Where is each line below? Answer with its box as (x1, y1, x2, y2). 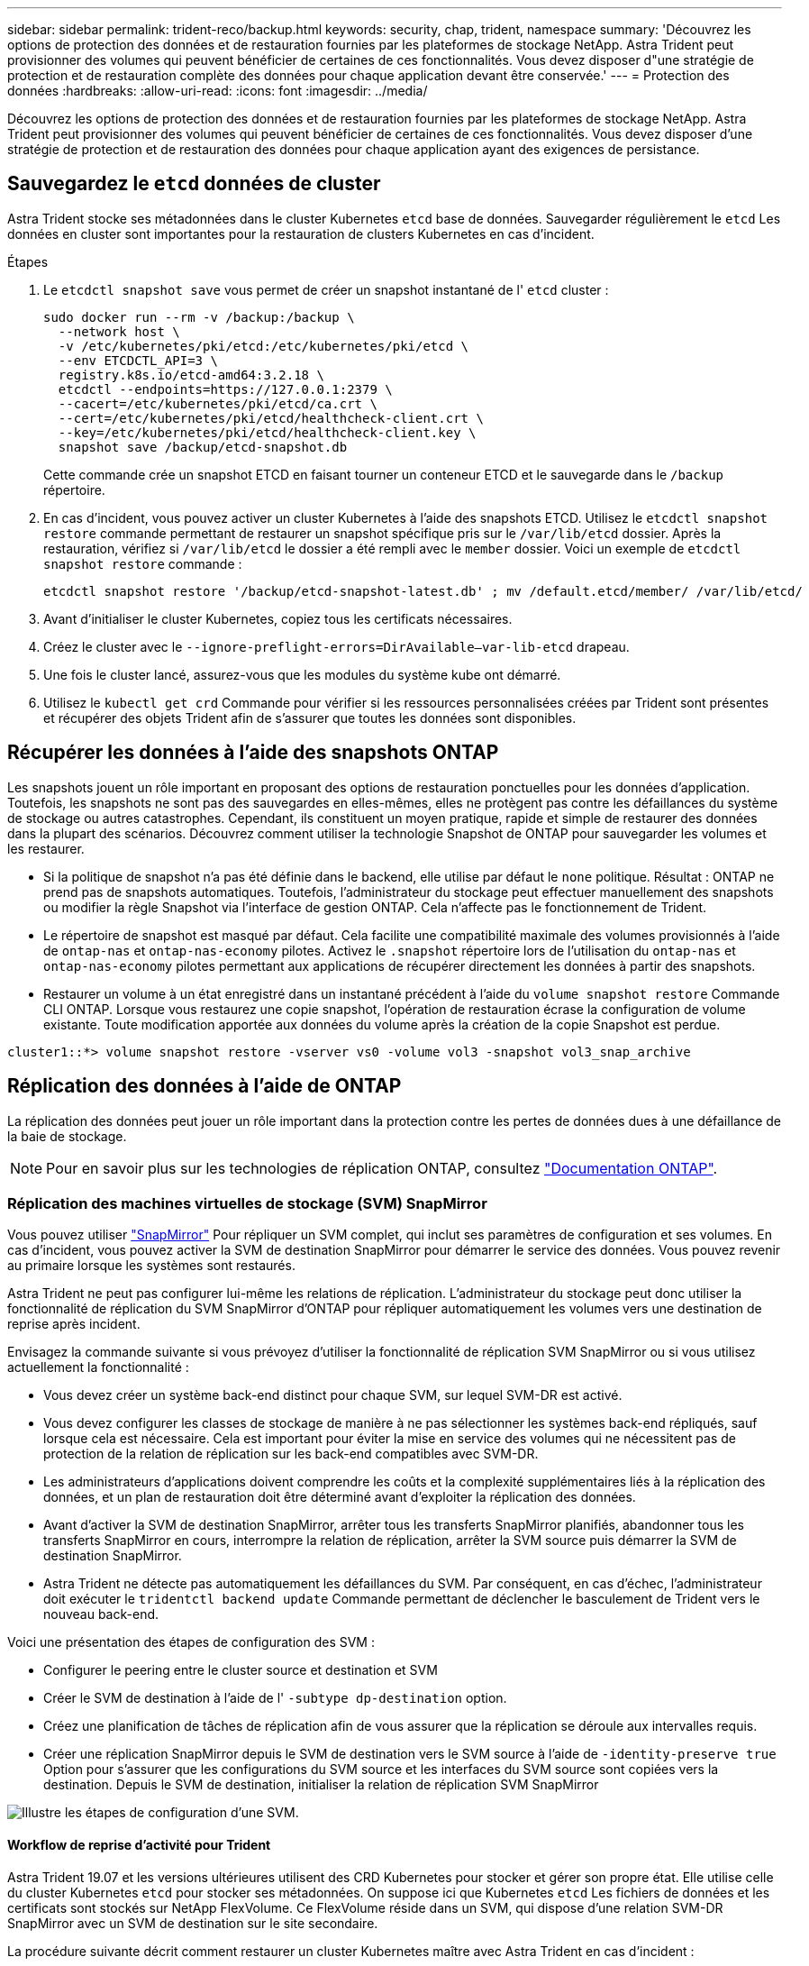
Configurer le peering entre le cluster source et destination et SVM (43, 1662, 438, 1678)
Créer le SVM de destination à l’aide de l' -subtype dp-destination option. (43, 1690, 507, 1706)
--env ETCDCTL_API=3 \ (58, 352, 218, 368)
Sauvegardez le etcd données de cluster (7, 172, 381, 196)
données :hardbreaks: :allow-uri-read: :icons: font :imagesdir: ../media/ (7, 83, 428, 98)
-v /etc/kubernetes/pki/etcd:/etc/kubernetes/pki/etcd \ (58, 338, 469, 353)
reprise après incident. (7, 1316, 141, 1332)
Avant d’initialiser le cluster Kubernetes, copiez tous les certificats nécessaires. (43, 610, 513, 626)
